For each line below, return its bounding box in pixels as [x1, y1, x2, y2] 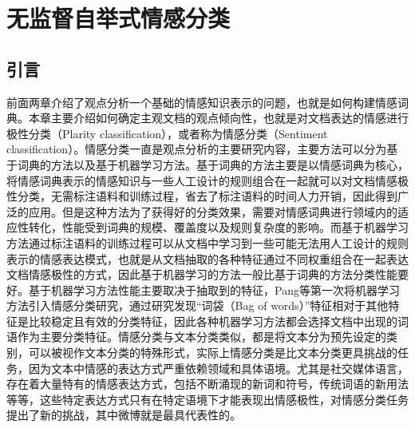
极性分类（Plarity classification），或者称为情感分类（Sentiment [6, 125, 328, 141]
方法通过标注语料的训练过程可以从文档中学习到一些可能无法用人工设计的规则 [6, 234, 409, 251]
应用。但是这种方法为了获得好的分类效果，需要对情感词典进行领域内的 [28, 203, 397, 220]
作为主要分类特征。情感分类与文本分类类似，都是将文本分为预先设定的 [17, 328, 386, 345]
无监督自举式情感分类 [6, 2, 231, 34]
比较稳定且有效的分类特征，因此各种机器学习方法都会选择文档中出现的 [28, 312, 397, 329]
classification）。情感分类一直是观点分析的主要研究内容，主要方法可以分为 [6, 141, 387, 157]
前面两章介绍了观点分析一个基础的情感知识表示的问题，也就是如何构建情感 [6, 93, 397, 110]
